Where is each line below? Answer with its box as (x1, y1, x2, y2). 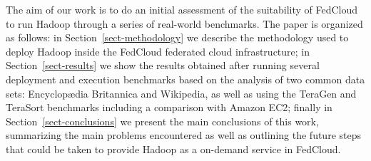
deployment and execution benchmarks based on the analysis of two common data (6, 71, 365, 86)
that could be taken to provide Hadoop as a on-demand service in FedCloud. (6, 141, 341, 156)
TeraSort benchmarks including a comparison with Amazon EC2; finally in (6, 100, 332, 115)
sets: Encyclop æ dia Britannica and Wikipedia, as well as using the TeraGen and (6, 85, 357, 100)
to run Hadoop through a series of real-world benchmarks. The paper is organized (6, 16, 363, 31)
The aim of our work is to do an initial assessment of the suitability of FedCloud (6, 2, 358, 16)
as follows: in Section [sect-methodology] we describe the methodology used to (6, 30, 349, 45)
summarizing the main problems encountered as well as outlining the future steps (6, 128, 361, 142)
